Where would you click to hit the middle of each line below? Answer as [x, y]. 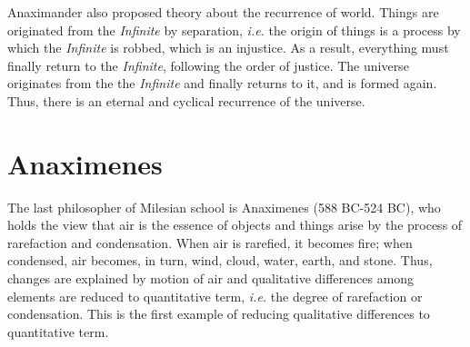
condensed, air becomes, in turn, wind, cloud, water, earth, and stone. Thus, [220, 260]
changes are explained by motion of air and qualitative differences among [211, 278]
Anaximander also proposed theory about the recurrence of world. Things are [223, 12]
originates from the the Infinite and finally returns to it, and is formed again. [222, 83]
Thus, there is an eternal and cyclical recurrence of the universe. [186, 100]
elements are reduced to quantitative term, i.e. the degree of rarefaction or [215, 296]
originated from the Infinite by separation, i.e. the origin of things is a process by [234, 30]
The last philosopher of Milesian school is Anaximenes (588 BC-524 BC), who [224, 207]
